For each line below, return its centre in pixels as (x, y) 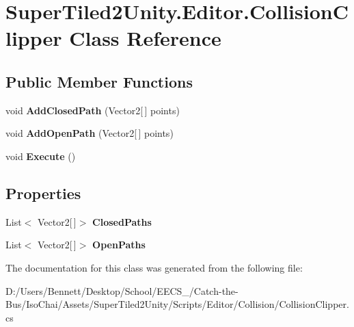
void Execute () (41, 156)
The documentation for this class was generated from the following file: (154, 267)
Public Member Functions (99, 81)
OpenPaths (119, 245)
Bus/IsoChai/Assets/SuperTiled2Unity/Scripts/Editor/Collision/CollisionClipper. (177, 304)
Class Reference (145, 38)
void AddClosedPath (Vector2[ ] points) (93, 110)
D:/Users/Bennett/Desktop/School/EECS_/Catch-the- (122, 290)
